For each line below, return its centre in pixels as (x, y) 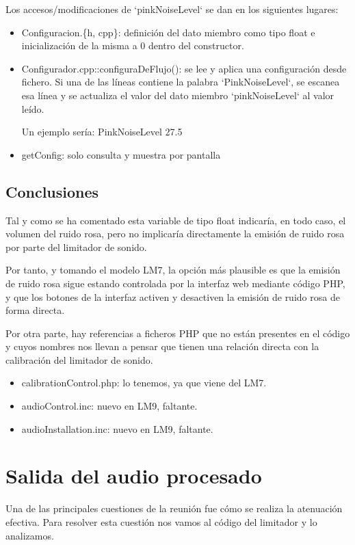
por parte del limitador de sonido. (76, 247)
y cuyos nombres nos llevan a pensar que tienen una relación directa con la (162, 346)
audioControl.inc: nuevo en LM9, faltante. (109, 406)
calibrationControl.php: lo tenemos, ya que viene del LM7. (144, 383)
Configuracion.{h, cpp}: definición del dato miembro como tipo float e (168, 32)
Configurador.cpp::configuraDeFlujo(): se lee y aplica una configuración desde (184, 68)
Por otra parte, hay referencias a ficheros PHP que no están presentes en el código (178, 333)
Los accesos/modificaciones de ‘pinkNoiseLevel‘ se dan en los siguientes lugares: (172, 9)
